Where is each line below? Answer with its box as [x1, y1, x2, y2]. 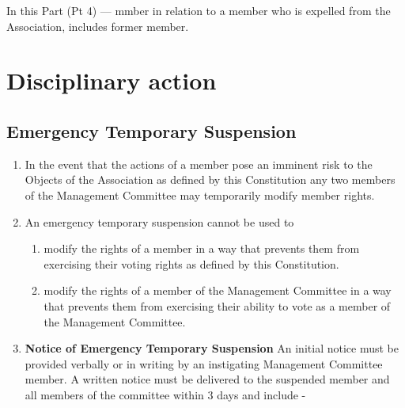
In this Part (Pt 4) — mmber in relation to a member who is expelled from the [6, 2, 391, 18]
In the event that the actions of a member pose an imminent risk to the [25, 155, 373, 172]
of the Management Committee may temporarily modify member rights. [25, 186, 375, 203]
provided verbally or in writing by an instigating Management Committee [25, 355, 383, 372]
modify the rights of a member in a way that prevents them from [44, 240, 360, 257]
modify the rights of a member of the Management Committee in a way [44, 282, 392, 299]
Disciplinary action [6, 64, 217, 97]
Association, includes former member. [6, 17, 189, 34]
